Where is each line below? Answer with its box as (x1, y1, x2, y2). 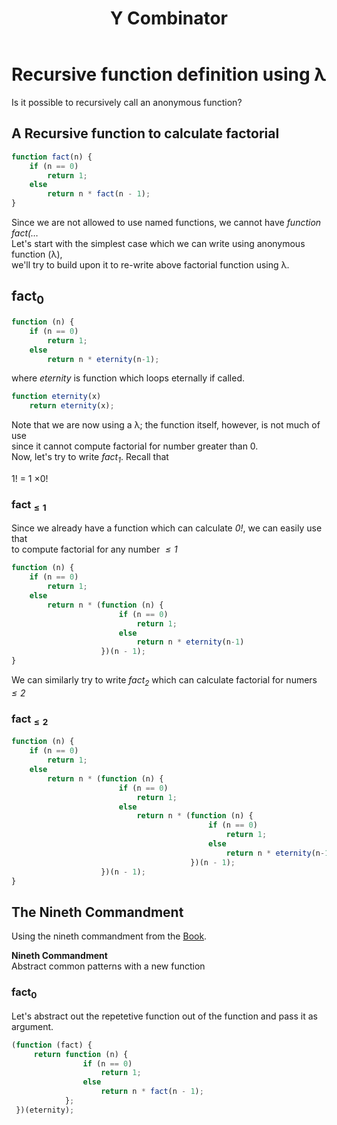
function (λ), (11, 248, 63, 260)
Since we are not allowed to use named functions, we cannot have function (11, 217, 322, 228)
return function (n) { (33, 1049, 129, 1059)
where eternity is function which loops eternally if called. (11, 372, 246, 384)
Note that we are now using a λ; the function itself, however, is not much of (11, 419, 321, 431)
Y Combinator (109, 7, 228, 30)
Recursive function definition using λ (11, 63, 327, 86)
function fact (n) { (11, 152, 93, 162)
